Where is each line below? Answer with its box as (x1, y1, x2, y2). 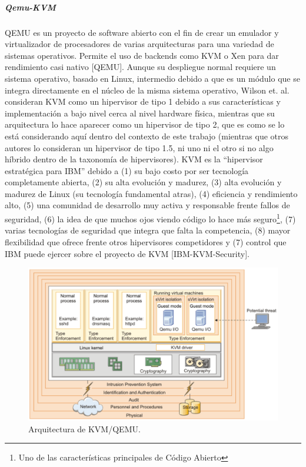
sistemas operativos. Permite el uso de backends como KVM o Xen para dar (5, 49, 279, 61)
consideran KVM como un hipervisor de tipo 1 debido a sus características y (5, 95, 281, 108)
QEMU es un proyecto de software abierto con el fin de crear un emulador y (5, 26, 279, 38)
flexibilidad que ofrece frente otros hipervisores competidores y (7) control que (5, 235, 287, 248)
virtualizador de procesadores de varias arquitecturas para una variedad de (5, 38, 274, 50)
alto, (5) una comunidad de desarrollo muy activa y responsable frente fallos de (5, 199, 290, 211)
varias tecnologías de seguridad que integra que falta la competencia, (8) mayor (5, 224, 291, 236)
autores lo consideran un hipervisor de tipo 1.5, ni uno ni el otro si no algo (5, 141, 274, 154)
